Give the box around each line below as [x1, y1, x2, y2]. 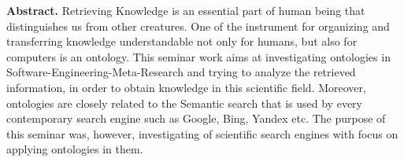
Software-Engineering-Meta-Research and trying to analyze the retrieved [6, 64, 356, 80]
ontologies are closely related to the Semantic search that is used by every [6, 94, 362, 111]
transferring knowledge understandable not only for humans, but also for [6, 33, 358, 50]
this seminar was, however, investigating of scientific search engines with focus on [6, 125, 398, 142]
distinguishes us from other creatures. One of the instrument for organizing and [6, 17, 390, 34]
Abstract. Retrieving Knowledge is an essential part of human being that [6, 2, 365, 18]
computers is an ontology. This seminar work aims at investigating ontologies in [6, 48, 391, 64]
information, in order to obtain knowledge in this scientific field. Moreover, [6, 79, 366, 95]
